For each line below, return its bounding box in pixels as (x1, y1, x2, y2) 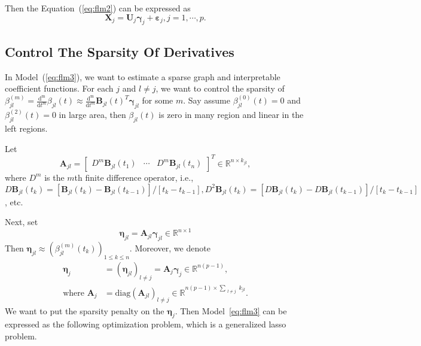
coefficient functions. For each (5, 82, 114, 95)
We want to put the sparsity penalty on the (5, 304, 164, 317)
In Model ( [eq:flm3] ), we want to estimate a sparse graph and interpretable (5, 70, 280, 83)
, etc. (5, 195, 23, 208)
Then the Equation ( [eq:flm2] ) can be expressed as (5, 2, 191, 14)
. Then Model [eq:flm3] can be (175, 304, 287, 317)
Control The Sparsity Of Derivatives (5, 42, 234, 60)
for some (142, 94, 173, 107)
